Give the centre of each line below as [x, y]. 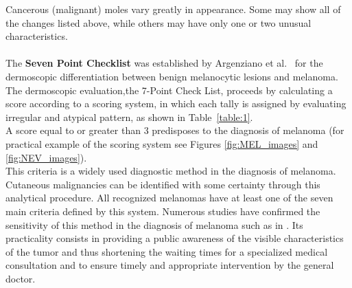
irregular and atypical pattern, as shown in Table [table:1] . [129, 117]
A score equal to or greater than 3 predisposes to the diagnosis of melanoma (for [175, 130]
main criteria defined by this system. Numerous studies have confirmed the [163, 211]
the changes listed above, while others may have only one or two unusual [159, 22]
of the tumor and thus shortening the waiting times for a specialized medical [167, 251]
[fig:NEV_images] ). [46, 157]
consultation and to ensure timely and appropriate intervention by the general [170, 265]
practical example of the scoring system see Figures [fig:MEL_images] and [162, 143]
